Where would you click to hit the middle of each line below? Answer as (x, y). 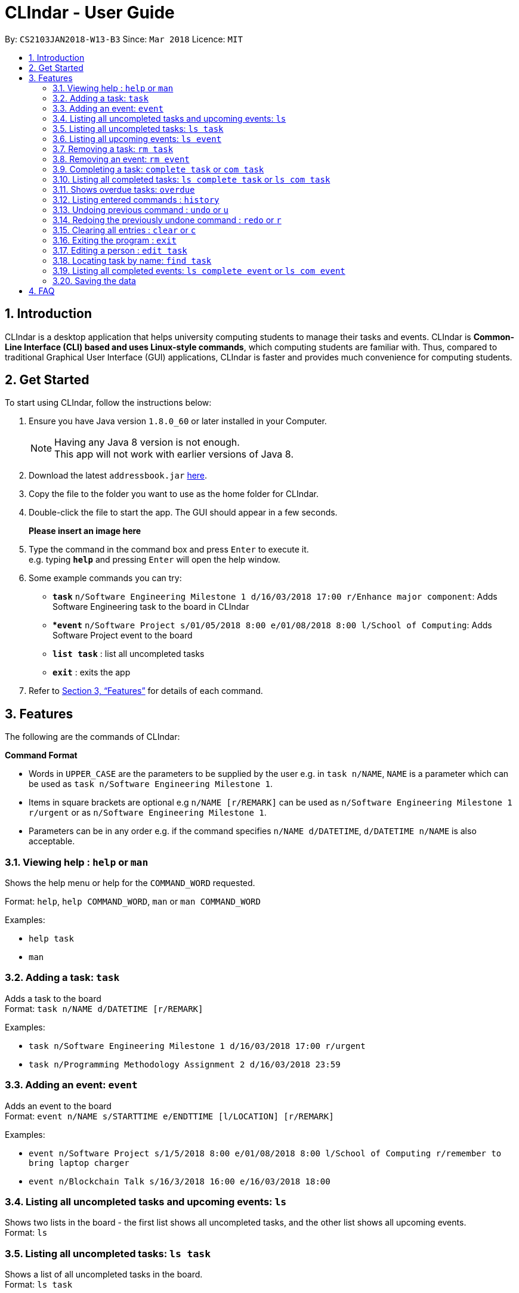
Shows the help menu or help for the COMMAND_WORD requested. (130, 883)
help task (51, 939)
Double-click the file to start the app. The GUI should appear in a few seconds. (183, 513)
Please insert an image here (85, 531)
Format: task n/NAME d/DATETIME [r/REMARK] (104, 1008)
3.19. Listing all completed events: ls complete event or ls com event (199, 270)
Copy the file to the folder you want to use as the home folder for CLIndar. (174, 494)
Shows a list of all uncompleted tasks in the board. (104, 1275)
